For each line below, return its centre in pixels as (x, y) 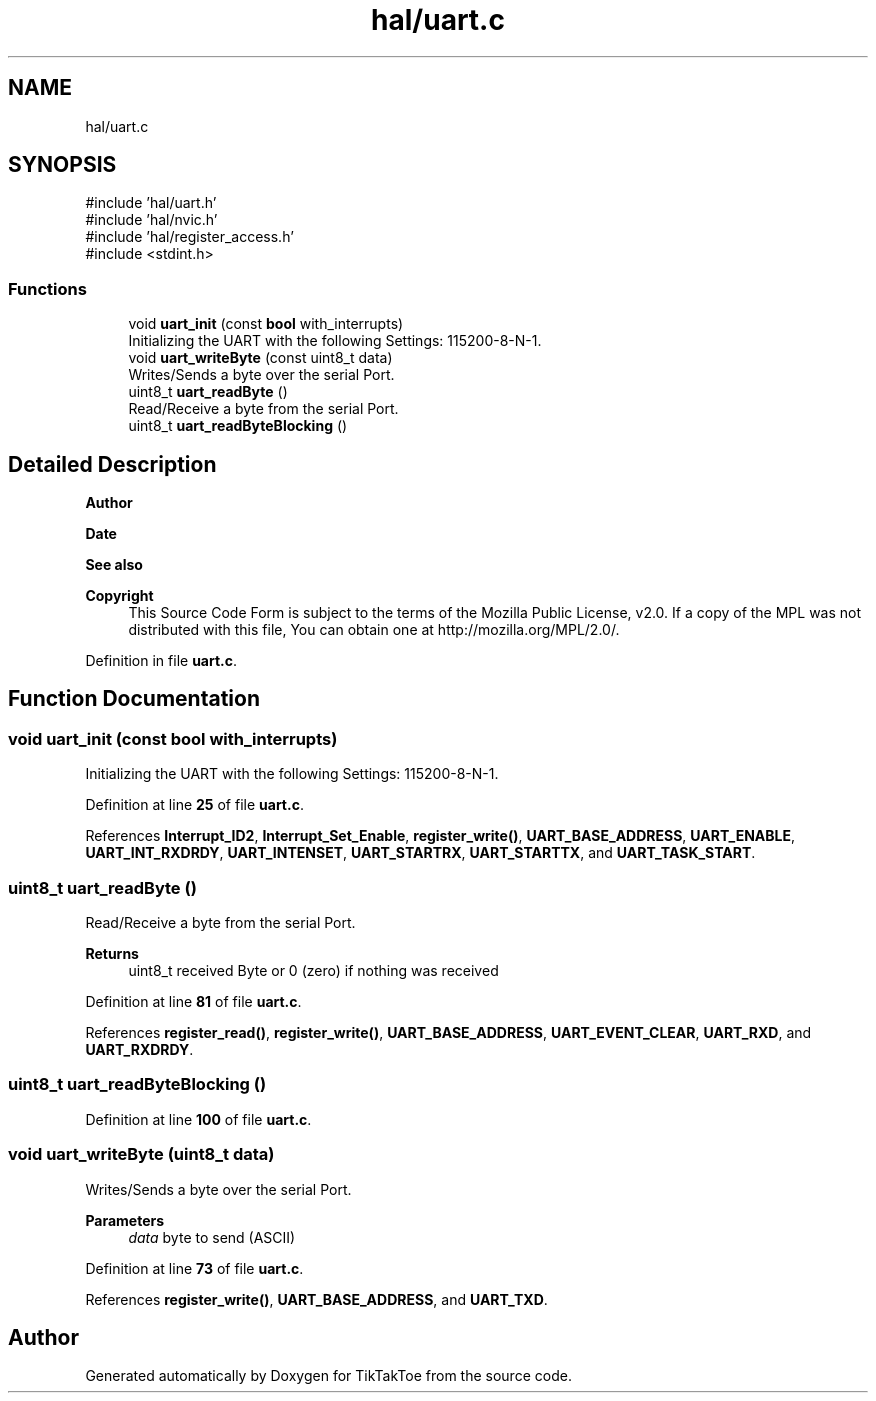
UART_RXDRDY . (139, 1049)
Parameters (125, 1220)
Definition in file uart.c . (161, 661)
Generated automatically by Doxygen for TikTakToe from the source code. (328, 1376)
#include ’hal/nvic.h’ (151, 220)
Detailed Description (112, 464)
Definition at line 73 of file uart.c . (194, 1268)
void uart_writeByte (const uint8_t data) (260, 358)
